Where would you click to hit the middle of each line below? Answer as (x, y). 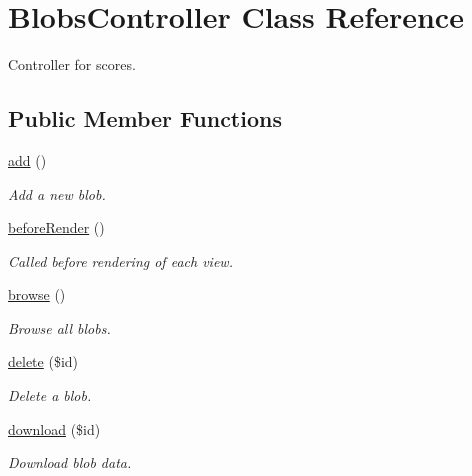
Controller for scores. (72, 64)
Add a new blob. (57, 193)
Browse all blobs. (59, 327)
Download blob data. (70, 462)
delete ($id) (43, 361)
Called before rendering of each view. (120, 260)
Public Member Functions (145, 118)
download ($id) (54, 428)
